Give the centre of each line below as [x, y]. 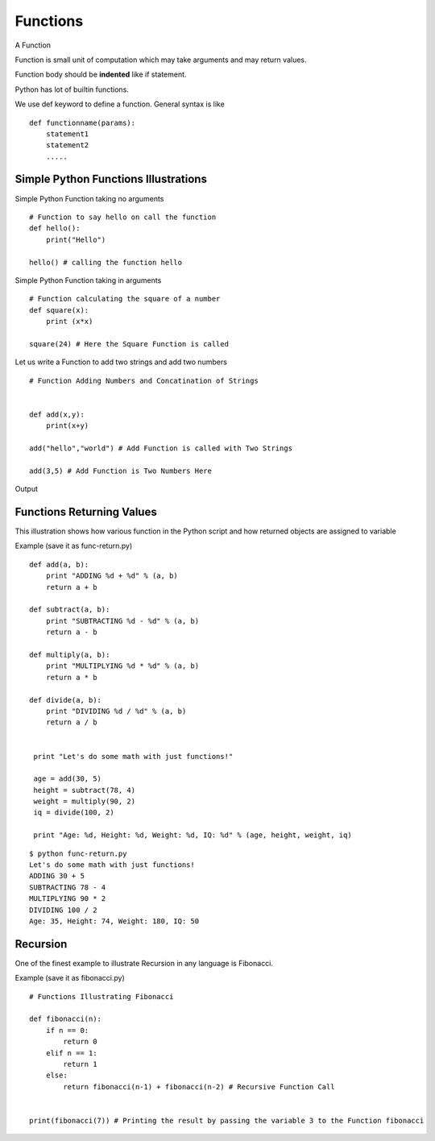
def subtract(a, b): [70, 610]
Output [26, 489]
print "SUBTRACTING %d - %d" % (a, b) [122, 621]
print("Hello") [76, 239]
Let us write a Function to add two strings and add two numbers [121, 362]
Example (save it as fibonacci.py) [70, 978]
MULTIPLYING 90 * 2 [68, 899]
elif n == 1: [71, 1053]
